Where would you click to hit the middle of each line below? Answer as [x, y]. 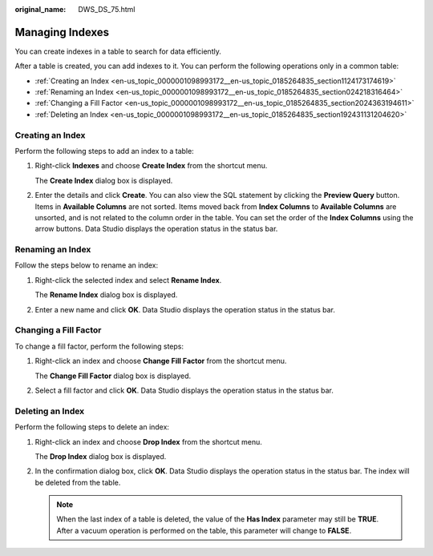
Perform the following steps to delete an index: [92, 427]
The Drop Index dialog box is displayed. [101, 456]
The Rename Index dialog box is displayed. [106, 295]
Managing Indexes [62, 32]
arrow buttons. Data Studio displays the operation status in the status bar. [156, 229]
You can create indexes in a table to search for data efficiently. [118, 51]
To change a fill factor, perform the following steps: [99, 346]
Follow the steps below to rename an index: [87, 265]
